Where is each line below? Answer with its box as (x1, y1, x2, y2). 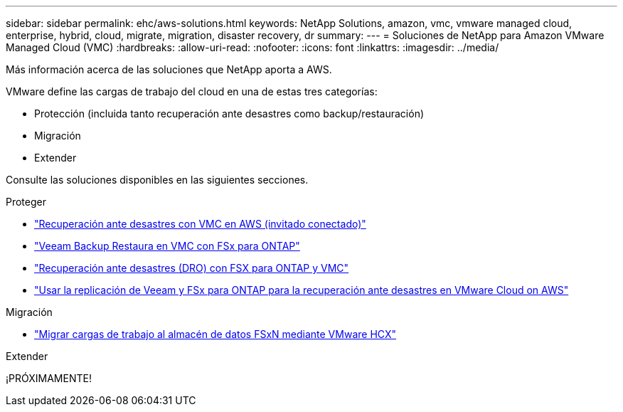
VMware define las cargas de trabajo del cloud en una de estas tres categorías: (6, 85, 378, 97)
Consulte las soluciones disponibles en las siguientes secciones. (6, 174, 309, 186)
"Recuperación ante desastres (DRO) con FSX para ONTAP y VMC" (34, 262, 349, 274)
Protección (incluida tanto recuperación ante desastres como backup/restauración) (34, 107, 425, 120)
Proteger (6, 196, 46, 208)
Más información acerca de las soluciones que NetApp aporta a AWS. (6, 63, 332, 75)
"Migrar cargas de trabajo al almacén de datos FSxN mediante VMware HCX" (34, 328, 397, 340)
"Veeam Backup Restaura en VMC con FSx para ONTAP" (34, 240, 300, 252)
